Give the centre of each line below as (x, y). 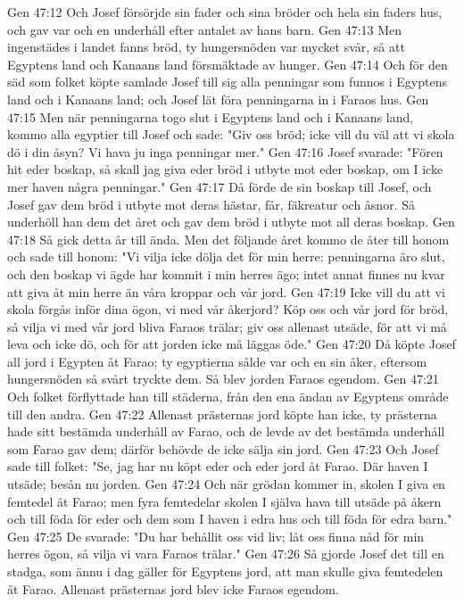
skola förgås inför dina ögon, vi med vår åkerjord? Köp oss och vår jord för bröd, (228, 309)
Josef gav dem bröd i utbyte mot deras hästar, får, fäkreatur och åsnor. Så (211, 204)
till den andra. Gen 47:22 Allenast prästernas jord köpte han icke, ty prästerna (222, 414)
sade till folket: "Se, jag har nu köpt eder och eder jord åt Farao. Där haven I (218, 466)
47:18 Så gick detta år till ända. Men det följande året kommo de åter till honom (228, 239)
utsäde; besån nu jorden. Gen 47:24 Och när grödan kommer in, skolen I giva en (226, 484)
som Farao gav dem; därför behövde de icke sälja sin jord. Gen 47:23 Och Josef (223, 448)
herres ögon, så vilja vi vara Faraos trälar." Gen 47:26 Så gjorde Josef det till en (226, 554)
